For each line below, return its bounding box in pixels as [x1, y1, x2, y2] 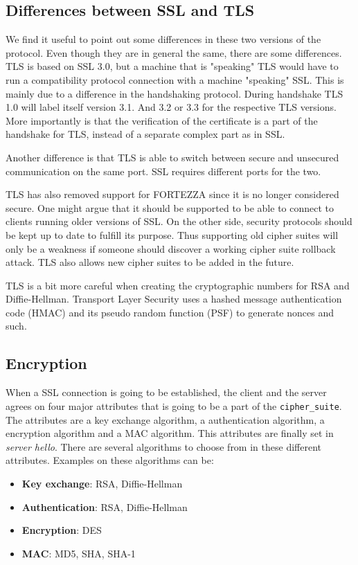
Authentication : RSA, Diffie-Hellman [21, 499, 188, 514]
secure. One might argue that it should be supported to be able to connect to [6, 200, 334, 215]
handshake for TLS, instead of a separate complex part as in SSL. [6, 127, 285, 141]
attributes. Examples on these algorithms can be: [6, 453, 214, 467]
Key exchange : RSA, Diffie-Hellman [21, 476, 183, 490]
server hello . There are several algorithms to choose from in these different [6, 439, 321, 454]
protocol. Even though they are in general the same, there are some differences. [6, 45, 342, 60]
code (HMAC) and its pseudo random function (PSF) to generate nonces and [6, 305, 334, 319]
